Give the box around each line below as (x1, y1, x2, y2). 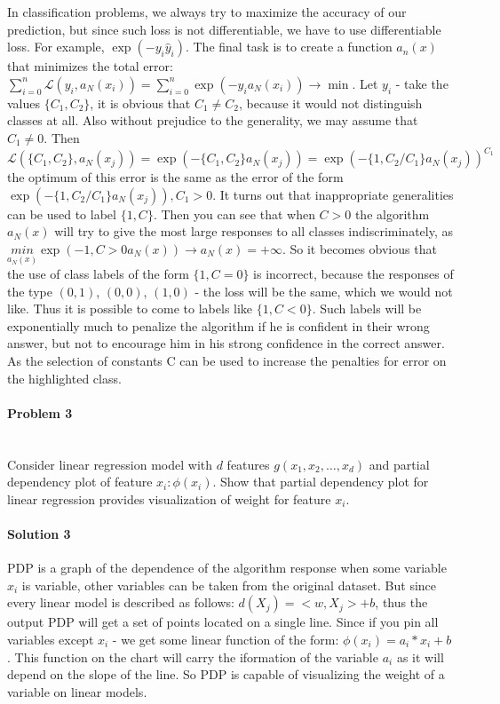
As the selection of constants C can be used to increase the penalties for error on (7, 352, 447, 370)
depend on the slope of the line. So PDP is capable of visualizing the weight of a (7, 665, 445, 684)
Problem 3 (7, 403, 73, 422)
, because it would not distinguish (239, 93, 423, 112)
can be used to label (7, 204, 116, 223)
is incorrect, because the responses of (253, 265, 454, 283)
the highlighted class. (7, 368, 122, 387)
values (7, 93, 41, 112)
